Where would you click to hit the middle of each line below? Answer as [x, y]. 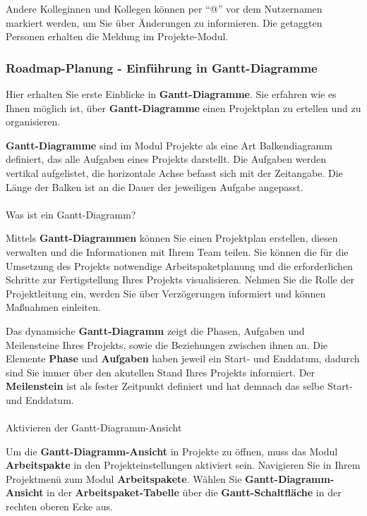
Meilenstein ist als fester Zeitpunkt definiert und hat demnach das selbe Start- [179, 386]
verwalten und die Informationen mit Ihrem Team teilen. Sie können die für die [177, 251]
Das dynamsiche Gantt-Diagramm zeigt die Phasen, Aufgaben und [155, 330]
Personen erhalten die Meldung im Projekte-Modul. [117, 36]
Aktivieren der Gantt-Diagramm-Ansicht [94, 428]
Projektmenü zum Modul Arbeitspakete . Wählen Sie [124, 478]
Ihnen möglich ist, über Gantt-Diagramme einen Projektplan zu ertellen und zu [183, 107]
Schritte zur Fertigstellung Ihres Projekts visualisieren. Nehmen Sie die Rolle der [180, 279]
